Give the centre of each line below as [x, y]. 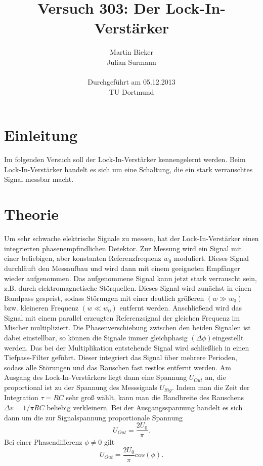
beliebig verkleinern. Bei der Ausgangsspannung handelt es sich [145, 407]
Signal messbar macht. [39, 179]
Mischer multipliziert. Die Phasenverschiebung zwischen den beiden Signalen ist [127, 327]
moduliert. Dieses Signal [211, 258]
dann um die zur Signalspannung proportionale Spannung [94, 417]
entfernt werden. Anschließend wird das [181, 308]
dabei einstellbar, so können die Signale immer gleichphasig [96, 338]
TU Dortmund [131, 91]
